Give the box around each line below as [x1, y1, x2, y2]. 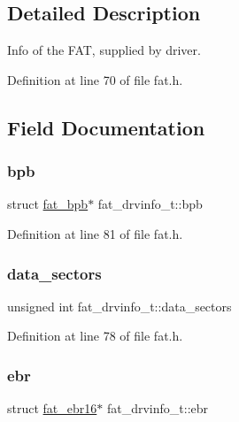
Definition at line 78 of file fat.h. [7, 326, 183, 345]
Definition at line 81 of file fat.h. [7, 224, 183, 242]
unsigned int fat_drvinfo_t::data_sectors [7, 296, 232, 315]
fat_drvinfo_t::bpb [97, 195, 203, 213]
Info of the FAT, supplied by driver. [7, 41, 201, 59]
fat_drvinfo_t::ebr [106, 399, 209, 418]
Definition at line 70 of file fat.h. [7, 70, 183, 88]
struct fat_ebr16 [7, 399, 97, 418]
